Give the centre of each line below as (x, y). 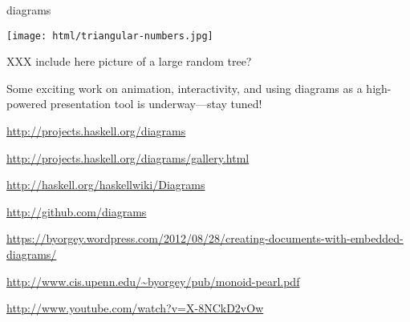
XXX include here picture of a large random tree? (129, 61)
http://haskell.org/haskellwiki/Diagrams (106, 185)
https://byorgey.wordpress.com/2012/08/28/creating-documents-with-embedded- (205, 238)
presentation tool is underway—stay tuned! (156, 104)
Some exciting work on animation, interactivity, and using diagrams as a (185, 88)
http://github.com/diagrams (77, 211)
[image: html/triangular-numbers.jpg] (110, 36)
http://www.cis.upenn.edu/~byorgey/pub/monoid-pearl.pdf (153, 281)
